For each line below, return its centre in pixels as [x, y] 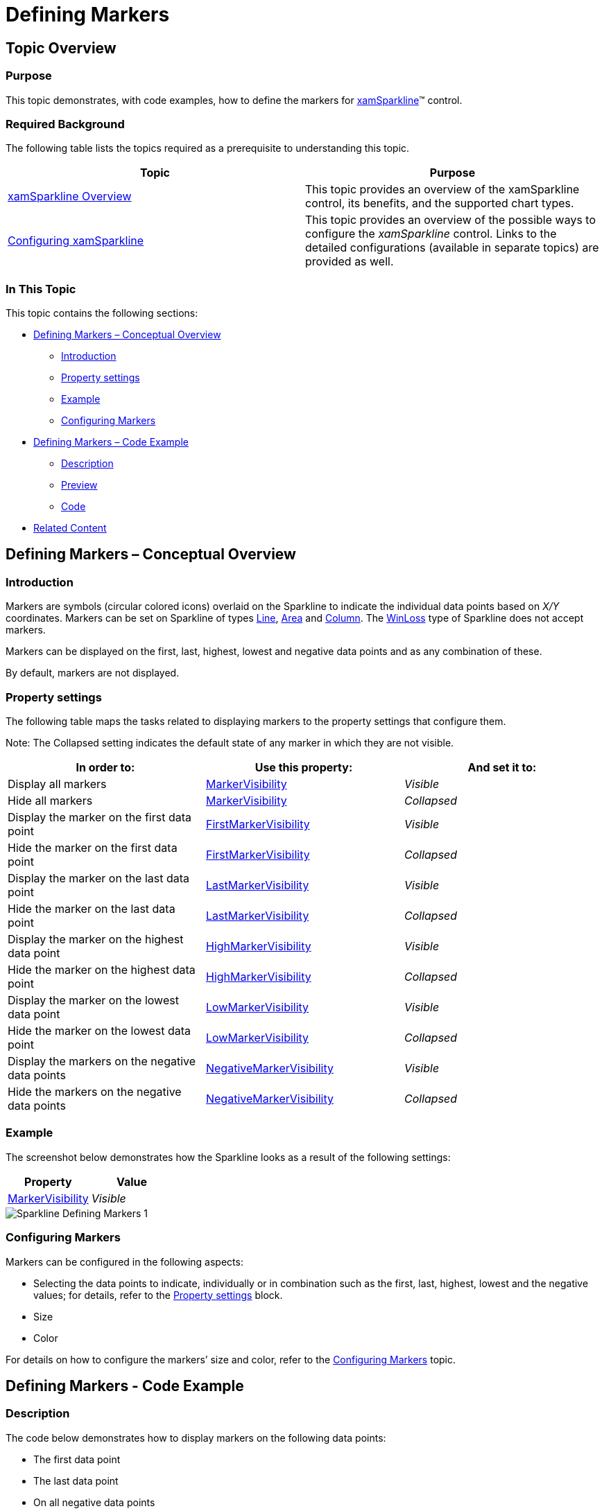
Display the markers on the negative [102, 1062]
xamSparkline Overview [70, 196]
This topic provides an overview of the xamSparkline [442, 190]
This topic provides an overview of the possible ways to [451, 220]
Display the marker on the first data [100, 818]
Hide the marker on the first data [93, 848]
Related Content [70, 528]
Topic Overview [61, 48]
